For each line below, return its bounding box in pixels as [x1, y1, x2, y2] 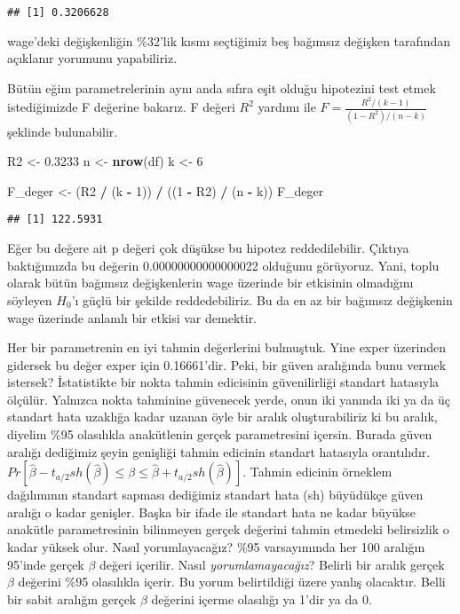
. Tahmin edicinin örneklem [242, 462, 393, 481]
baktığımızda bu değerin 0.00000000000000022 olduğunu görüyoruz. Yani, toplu [7, 256, 440, 274]
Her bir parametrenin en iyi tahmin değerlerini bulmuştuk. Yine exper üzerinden [7, 338, 446, 357]
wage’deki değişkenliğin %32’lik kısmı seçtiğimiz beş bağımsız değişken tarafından [7, 31, 451, 50]
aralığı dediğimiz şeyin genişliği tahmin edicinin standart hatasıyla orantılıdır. [7, 442, 431, 460]
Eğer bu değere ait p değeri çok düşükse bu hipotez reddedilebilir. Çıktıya [7, 239, 409, 257]
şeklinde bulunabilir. [7, 122, 118, 140]
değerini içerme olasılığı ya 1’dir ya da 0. [151, 589, 372, 608]
